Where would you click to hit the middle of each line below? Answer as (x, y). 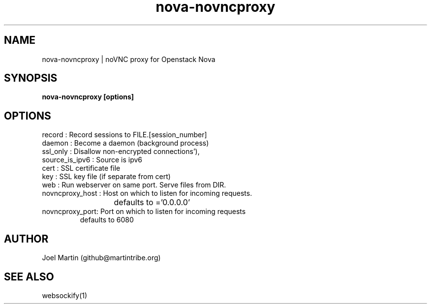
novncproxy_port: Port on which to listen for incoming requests (144, 212)
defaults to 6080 (107, 220)
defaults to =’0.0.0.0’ (152, 202)
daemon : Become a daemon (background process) (125, 143)
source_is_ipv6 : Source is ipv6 (92, 160)
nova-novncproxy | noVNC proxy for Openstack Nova (129, 59)
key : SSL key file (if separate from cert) (106, 177)
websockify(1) (65, 295)
